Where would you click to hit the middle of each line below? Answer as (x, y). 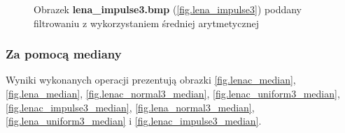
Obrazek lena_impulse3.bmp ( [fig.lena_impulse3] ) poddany (168, 9)
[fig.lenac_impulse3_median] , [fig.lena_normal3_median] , (130, 107)
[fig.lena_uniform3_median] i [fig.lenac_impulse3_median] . (134, 121)
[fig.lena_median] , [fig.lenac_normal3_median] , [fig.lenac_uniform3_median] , (173, 93)
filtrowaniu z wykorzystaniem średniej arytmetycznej (146, 23)
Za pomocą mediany (64, 54)
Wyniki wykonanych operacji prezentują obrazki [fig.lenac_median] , (151, 80)
